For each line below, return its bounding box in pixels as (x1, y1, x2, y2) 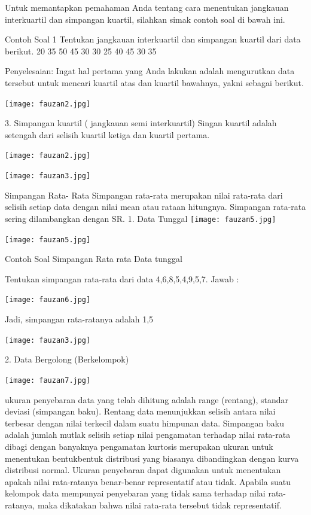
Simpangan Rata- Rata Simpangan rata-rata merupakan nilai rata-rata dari (5, 188, 283, 201)
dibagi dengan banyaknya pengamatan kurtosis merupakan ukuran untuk (5, 440, 273, 452)
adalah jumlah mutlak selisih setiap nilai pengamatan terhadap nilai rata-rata (5, 428, 291, 441)
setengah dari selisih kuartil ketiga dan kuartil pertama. (5, 128, 210, 141)
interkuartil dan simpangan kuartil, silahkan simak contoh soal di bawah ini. (5, 13, 285, 25)
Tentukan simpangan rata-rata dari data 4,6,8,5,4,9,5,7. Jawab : (5, 272, 239, 285)
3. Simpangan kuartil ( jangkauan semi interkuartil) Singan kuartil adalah (5, 117, 277, 129)
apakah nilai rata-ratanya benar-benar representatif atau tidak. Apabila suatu (5, 475, 291, 487)
